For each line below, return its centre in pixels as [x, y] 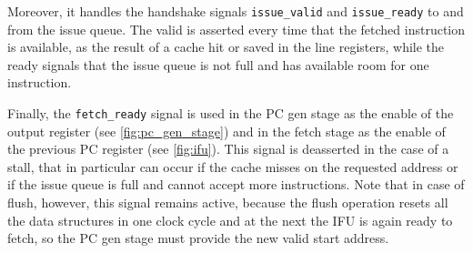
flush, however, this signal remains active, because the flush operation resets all [228, 202]
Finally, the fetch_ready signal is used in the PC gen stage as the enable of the [231, 113]
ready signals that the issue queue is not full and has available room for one [218, 64]
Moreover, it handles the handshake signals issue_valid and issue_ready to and [236, 11]
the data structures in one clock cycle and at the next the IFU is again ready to [230, 220]
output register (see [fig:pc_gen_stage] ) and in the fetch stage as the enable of [226, 131]
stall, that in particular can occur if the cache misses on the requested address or [233, 166]
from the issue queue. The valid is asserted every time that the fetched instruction [236, 29]
